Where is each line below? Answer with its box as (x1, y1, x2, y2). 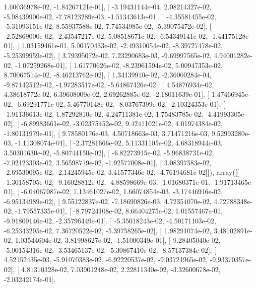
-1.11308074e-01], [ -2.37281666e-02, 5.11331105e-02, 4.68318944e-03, (15, 138, 223, 148)
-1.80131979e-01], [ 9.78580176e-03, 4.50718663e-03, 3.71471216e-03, (4, 128, 209, 138)
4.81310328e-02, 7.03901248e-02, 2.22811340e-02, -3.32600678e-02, (21, 264, 221, 275)
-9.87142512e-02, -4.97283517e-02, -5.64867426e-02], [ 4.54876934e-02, (4, 79, 214, 89)
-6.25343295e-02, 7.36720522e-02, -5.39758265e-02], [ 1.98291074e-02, (4, 225, 212, 235)
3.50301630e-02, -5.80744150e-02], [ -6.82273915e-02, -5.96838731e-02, (4, 147, 214, 157)
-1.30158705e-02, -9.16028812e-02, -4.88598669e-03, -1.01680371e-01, (4, 176, 210, 187)
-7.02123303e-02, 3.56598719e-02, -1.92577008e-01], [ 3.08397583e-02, (4, 157, 212, 167)
